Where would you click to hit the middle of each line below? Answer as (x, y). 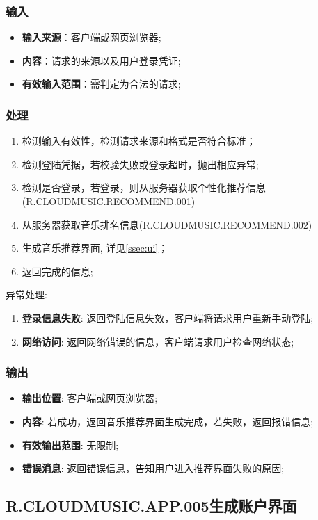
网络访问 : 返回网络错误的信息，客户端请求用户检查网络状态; (158, 341)
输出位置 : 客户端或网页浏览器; (90, 398)
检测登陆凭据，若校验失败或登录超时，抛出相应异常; (140, 164)
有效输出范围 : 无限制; (70, 445)
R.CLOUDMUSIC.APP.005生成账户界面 (151, 506)
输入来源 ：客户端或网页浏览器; (92, 37)
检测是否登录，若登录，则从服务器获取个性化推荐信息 (144, 187)
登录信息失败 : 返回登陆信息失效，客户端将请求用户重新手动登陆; (168, 317)
